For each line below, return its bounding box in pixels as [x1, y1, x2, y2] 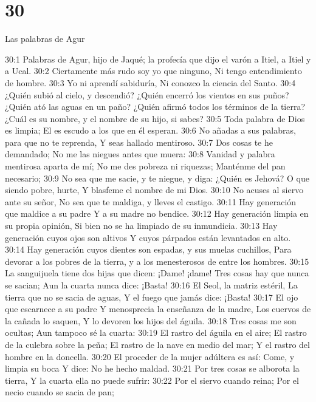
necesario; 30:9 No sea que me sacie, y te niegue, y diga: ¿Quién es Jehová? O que [5, 171, 309, 184]
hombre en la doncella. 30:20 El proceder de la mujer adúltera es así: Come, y [5, 350, 295, 363]
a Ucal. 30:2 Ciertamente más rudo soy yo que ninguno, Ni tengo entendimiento [5, 64, 302, 77]
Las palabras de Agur [5, 32, 85, 45]
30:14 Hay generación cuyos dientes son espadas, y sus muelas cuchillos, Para [5, 243, 292, 256]
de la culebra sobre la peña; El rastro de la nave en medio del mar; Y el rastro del [5, 338, 310, 350]
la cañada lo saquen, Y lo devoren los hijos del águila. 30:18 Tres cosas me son [5, 314, 297, 327]
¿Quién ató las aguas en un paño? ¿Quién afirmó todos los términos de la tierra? [5, 100, 306, 113]
